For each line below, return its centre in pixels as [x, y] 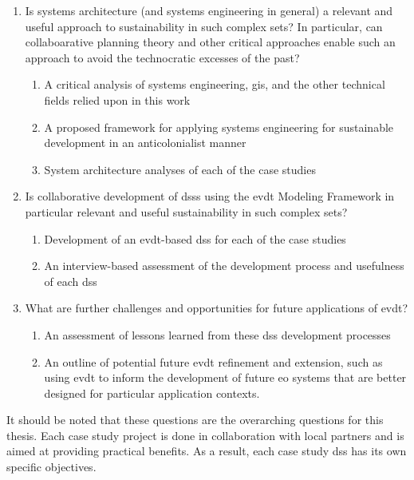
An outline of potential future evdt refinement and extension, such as [213, 361]
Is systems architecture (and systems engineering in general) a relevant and [209, 10]
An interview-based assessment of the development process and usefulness [224, 266]
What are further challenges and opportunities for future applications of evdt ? [217, 308]
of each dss [71, 281]
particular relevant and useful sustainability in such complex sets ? [186, 211]
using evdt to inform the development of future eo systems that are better [225, 377]
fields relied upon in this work [117, 99]
